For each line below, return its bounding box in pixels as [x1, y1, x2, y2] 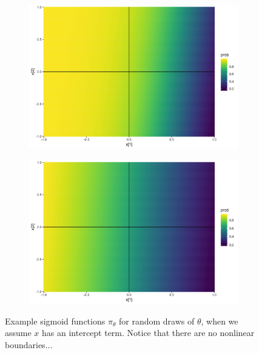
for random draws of [118, 314, 195, 327]
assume [5, 326, 32, 339]
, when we [201, 314, 238, 327]
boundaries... [5, 338, 53, 351]
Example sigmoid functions [5, 314, 106, 327]
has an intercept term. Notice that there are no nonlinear [42, 326, 255, 339]
